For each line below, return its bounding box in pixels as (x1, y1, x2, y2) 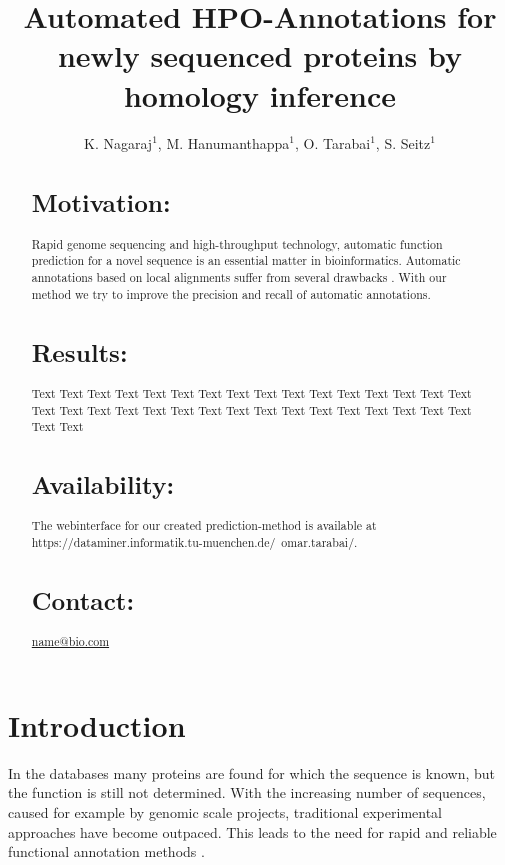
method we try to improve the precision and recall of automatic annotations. (31, 285, 431, 302)
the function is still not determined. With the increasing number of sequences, (8, 782, 486, 803)
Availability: (31, 467, 175, 502)
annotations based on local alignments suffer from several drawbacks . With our (31, 268, 447, 285)
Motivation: (31, 185, 171, 220)
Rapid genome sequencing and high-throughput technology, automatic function (31, 235, 443, 252)
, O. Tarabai (295, 132, 371, 153)
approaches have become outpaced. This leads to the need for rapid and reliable (8, 821, 497, 842)
